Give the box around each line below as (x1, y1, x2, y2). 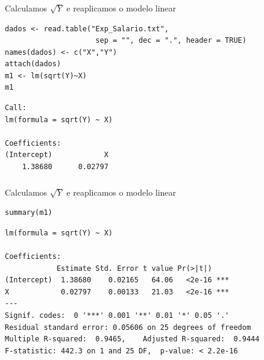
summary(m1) (5, 208, 52, 217)
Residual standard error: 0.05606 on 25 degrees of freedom (5, 323, 251, 332)
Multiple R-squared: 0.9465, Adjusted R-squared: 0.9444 (5, 335, 260, 344)
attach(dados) (5, 60, 61, 69)
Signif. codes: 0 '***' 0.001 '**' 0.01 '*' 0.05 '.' (5, 311, 230, 320)
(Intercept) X (5, 151, 108, 160)
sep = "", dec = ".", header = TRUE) (95, 36, 247, 45)
